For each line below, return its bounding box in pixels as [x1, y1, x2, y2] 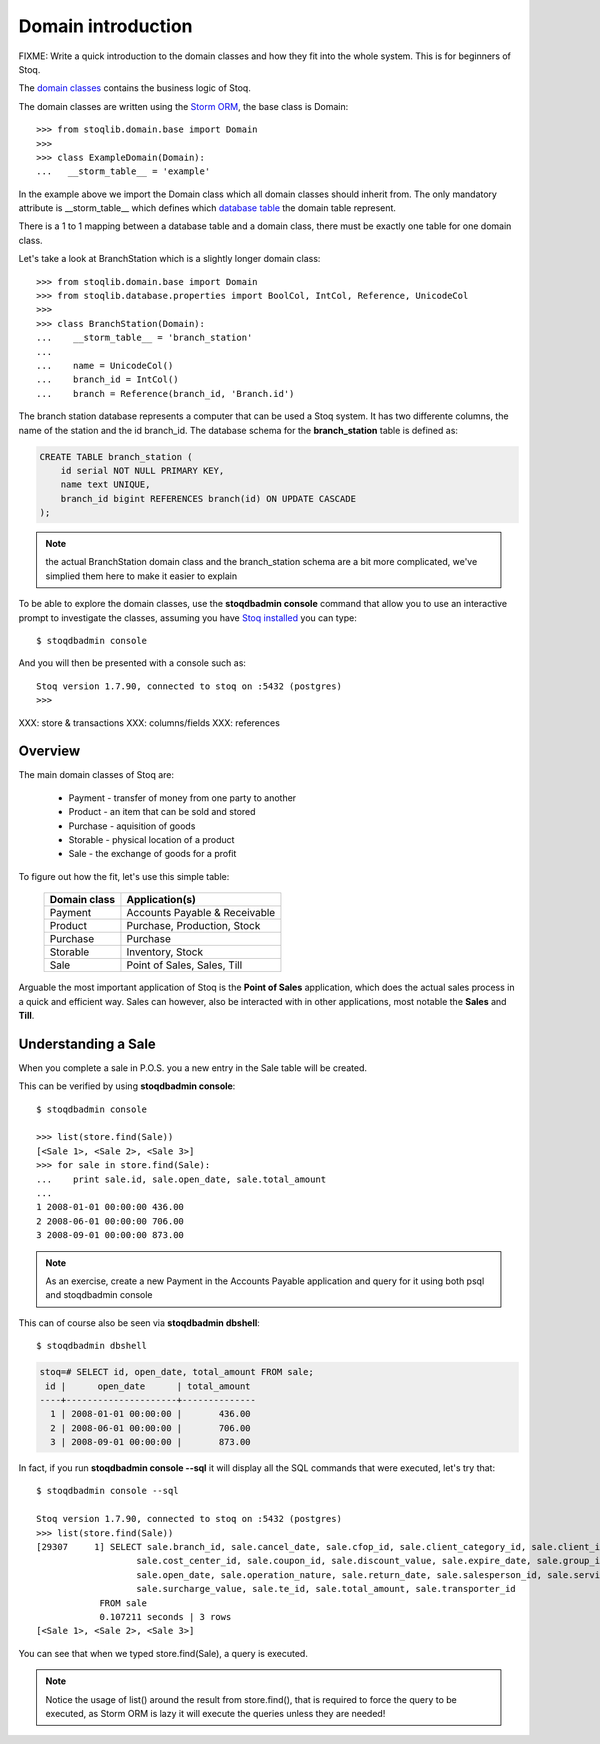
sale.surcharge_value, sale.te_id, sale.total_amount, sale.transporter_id [136, 1583, 517, 1595]
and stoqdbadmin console [45, 1289, 154, 1301]
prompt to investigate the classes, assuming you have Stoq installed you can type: [18, 611, 357, 624]
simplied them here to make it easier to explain [45, 570, 238, 582]
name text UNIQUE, [60, 479, 151, 490]
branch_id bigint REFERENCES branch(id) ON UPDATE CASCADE [60, 493, 357, 504]
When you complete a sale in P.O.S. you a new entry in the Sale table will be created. [18, 1061, 368, 1074]
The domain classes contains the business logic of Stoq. [18, 82, 252, 94]
